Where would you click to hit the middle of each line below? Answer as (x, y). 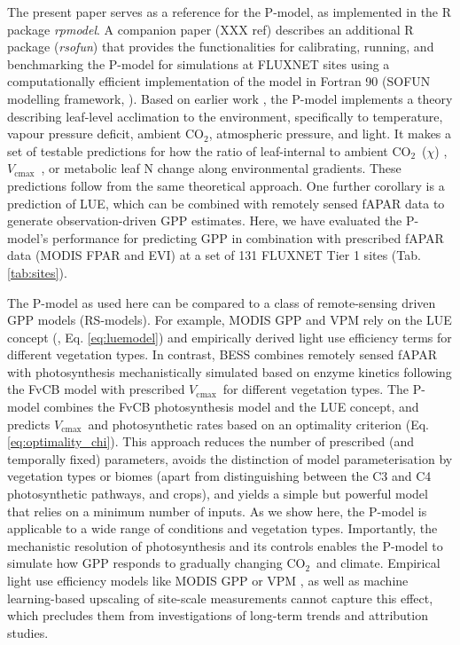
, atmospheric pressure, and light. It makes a (330, 134)
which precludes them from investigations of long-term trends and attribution (218, 615)
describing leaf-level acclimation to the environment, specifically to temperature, (225, 116)
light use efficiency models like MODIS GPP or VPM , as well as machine (208, 580)
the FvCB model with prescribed (96, 389)
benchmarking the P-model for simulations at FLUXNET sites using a (199, 63)
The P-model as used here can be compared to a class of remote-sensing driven (222, 302)
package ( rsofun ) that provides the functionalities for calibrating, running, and (221, 47)
